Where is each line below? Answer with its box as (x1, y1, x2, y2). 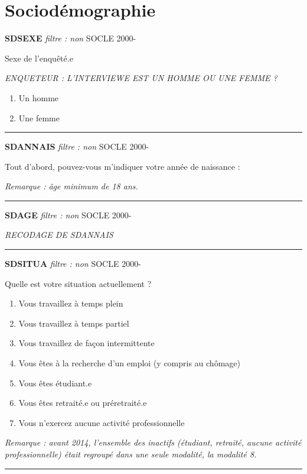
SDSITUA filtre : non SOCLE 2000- (5, 257, 141, 270)
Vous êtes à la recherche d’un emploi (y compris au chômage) (18, 357, 240, 369)
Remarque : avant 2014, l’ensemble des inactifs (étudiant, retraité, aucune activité (5, 436, 302, 449)
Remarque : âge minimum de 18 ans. (5, 180, 138, 192)
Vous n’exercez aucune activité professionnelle (18, 416, 185, 428)
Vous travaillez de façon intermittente (18, 337, 155, 349)
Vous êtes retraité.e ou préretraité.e (18, 396, 147, 409)
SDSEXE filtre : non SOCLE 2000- (5, 32, 136, 44)
